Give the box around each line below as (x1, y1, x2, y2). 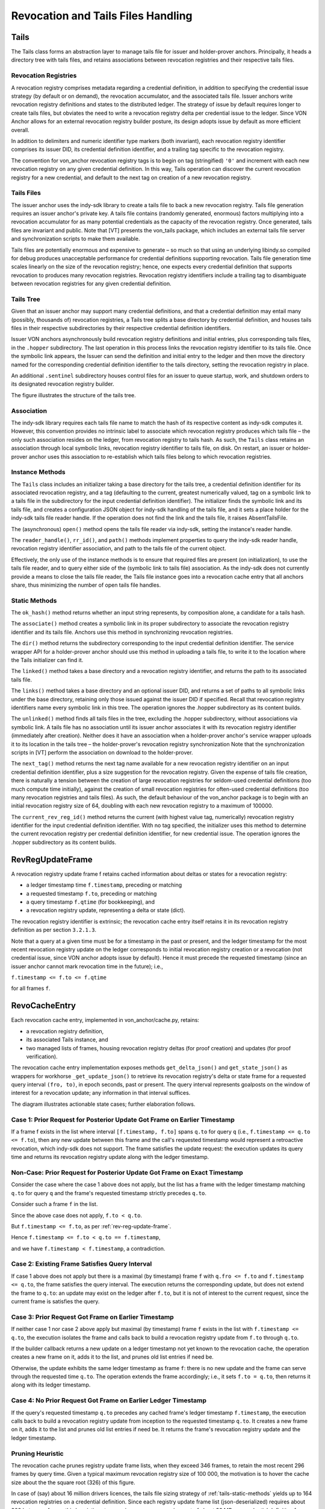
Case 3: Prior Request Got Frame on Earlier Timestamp (11, 1313, 174, 1321)
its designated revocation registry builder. (11, 380, 114, 388)
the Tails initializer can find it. (11, 657, 84, 664)
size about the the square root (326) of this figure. (11, 1479, 135, 1486)
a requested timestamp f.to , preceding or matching (26, 890, 157, 897)
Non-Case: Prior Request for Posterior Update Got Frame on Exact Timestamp (11, 1168, 243, 1176)
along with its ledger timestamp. (11, 1381, 91, 1388)
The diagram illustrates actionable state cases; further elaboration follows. (11, 1100, 196, 1108)
